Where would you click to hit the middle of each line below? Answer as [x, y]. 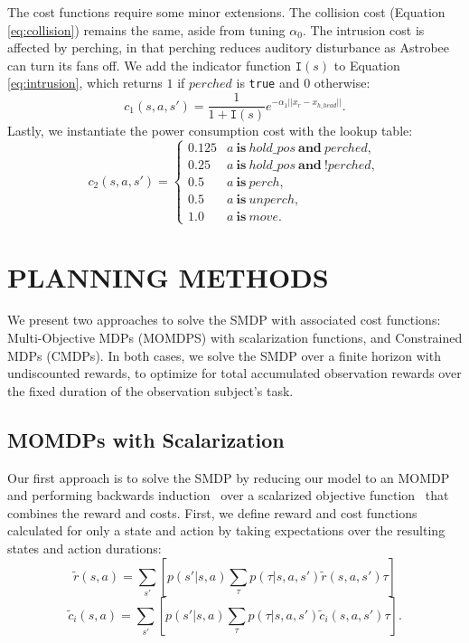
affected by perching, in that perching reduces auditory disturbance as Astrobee [229, 47]
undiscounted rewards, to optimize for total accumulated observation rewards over [234, 373]
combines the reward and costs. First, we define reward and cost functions [212, 512]
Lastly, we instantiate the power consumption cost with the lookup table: [210, 131]
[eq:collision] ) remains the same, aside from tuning [146, 29]
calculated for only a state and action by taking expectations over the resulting [226, 530]
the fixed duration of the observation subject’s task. [150, 390]
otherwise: [342, 83]
